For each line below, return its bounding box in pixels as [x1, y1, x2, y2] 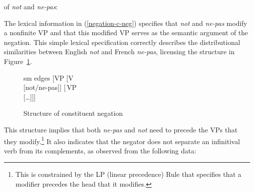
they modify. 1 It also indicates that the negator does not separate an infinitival [4, 134, 240, 146]
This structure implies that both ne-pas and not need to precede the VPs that [4, 124, 238, 134]
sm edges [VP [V [23, 72, 74, 83]
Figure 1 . [4, 56, 32, 66]
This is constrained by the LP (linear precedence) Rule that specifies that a [15, 169, 242, 179]
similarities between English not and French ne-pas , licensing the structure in [4, 46, 235, 57]
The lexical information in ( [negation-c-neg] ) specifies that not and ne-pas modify [4, 18, 247, 28]
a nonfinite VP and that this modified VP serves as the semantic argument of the [4, 27, 248, 38]
